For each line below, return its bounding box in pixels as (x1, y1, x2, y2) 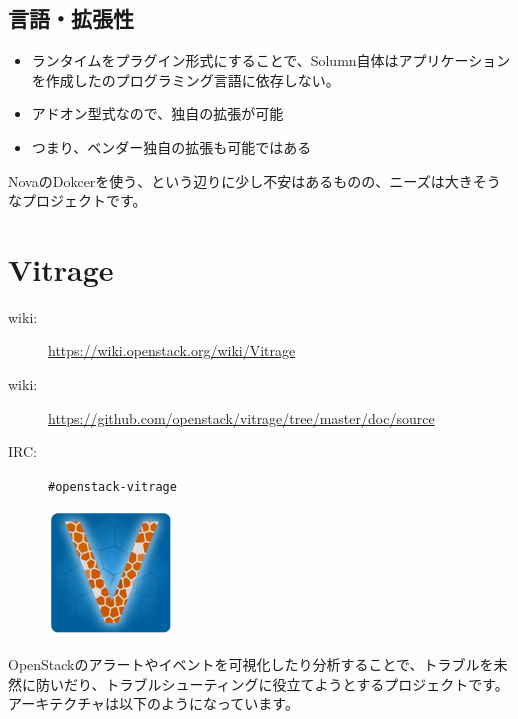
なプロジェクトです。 (8, 190, 147, 211)
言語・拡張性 (8, 3, 134, 34)
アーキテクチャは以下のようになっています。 (8, 693, 299, 714)
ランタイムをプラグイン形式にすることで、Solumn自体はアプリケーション (31, 50, 511, 71)
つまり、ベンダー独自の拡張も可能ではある (31, 136, 312, 157)
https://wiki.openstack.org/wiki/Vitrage (48, 340, 296, 361)
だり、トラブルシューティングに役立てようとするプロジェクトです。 (63, 673, 509, 694)
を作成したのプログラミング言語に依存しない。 (31, 69, 340, 90)
